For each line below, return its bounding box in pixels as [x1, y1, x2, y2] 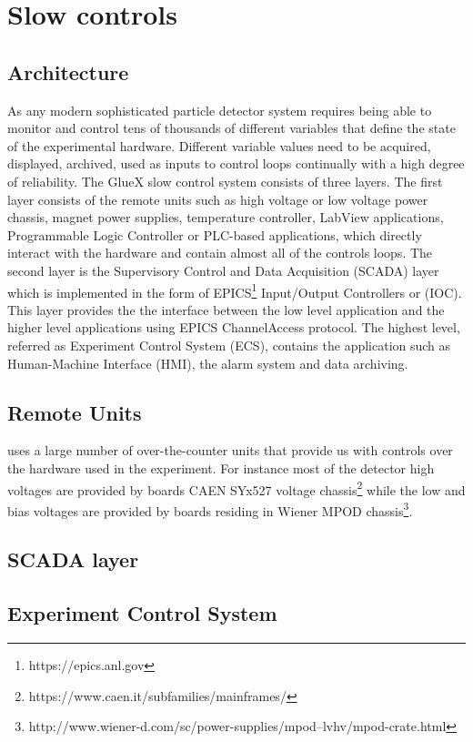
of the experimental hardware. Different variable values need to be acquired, [7, 136, 431, 155]
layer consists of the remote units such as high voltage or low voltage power [7, 189, 428, 208]
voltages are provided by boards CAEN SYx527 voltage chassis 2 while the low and [7, 477, 466, 499]
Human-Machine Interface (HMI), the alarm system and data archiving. [7, 353, 408, 372]
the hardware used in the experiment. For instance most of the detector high [7, 458, 435, 477]
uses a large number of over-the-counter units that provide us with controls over [7, 441, 453, 460]
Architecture [7, 57, 129, 86]
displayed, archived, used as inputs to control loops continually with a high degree [7, 154, 465, 173]
